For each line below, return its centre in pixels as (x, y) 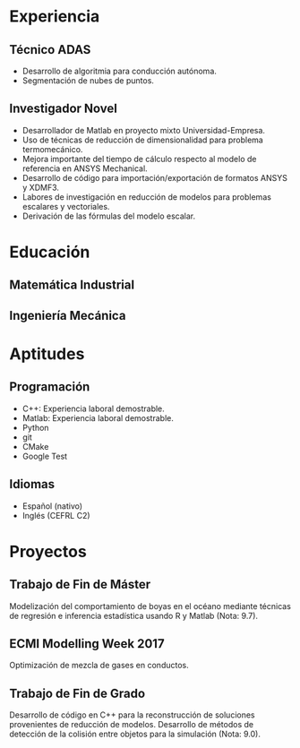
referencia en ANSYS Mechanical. (85, 168)
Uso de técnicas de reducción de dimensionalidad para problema (143, 140)
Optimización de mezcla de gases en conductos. (99, 666)
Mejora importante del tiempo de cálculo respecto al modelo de (139, 159)
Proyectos (48, 551)
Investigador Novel (64, 109)
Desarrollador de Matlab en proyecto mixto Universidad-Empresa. (144, 130)
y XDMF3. (41, 187)
